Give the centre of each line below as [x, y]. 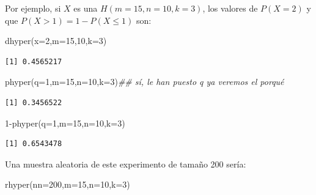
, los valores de [230, 8]
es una [86, 8]
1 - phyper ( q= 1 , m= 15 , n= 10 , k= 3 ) [65, 123]
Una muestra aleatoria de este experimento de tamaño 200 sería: [126, 164]
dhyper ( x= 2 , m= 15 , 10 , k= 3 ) [56, 41]
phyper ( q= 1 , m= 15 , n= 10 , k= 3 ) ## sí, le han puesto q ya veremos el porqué [145, 82]
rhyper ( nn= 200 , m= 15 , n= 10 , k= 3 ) [68, 184]
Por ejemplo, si [33, 8]
